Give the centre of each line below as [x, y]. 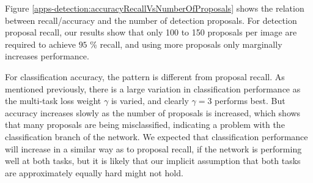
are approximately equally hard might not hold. [94, 172]
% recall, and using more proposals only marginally [186, 44]
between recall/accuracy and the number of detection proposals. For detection [151, 20]
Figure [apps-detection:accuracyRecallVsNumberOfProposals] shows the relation [155, 8]
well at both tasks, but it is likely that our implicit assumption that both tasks [153, 161]
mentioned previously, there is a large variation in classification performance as [153, 88]
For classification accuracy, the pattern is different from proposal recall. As [145, 76]
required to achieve [40, 44]
